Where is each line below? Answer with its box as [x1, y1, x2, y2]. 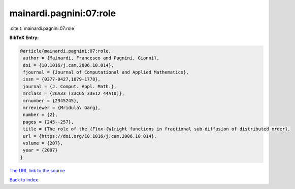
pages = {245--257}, [23, 119, 74, 125]
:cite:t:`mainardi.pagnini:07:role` [9, 25, 76, 31]
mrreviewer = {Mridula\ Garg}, [23, 105, 101, 111]
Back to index [9, 177, 38, 183]
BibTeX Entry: [9, 34, 39, 41]
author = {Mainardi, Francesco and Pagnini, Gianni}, [23, 55, 159, 61]
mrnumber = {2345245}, [23, 98, 80, 103]
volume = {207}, [23, 140, 63, 146]
